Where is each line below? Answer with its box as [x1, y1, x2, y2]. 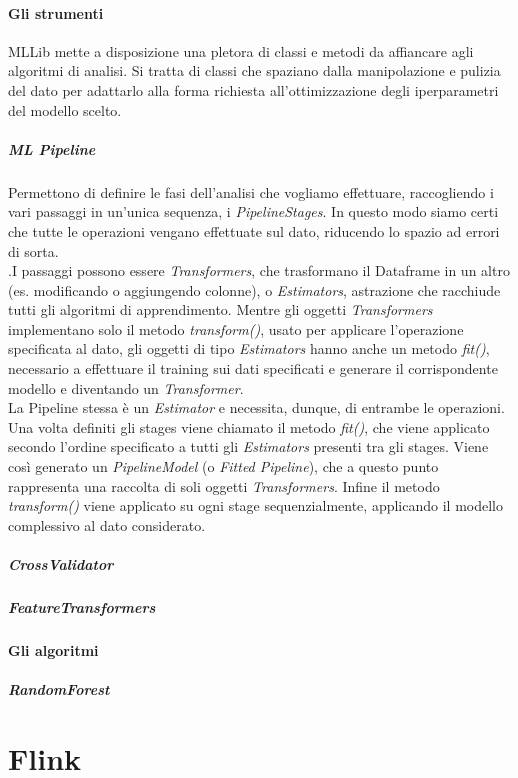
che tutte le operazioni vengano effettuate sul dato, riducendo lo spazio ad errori [8, 220, 500, 241]
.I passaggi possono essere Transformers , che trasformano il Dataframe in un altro [8, 260, 510, 281]
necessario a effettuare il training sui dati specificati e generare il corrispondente [8, 358, 498, 379]
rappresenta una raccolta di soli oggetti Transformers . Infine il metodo [8, 475, 440, 496]
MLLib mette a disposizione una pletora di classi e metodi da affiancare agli [8, 40, 474, 61]
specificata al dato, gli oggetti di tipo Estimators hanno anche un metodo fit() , [8, 338, 490, 359]
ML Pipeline [8, 138, 96, 159]
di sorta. [8, 240, 59, 261]
